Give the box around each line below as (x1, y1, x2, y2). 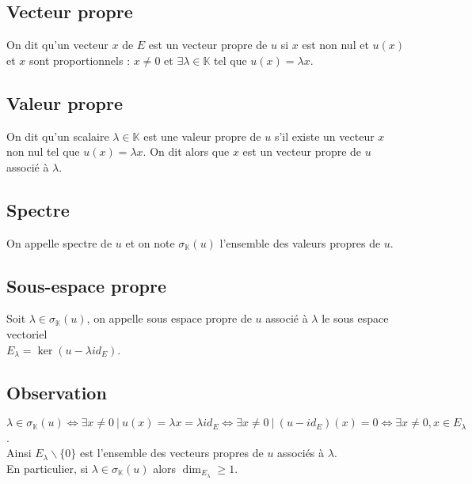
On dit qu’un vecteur (6, 36, 108, 53)
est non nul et (302, 36, 369, 53)
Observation (6, 380, 107, 404)
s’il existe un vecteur (274, 127, 375, 144)
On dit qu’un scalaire (6, 127, 109, 144)
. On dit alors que (143, 143, 230, 160)
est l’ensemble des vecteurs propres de (79, 444, 264, 461)
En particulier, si (6, 460, 89, 476)
